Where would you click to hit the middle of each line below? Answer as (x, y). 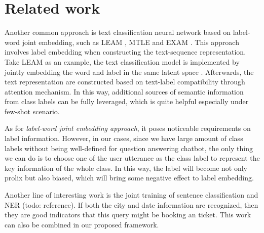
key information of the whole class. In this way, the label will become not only (126, 168)
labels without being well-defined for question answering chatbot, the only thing (129, 148)
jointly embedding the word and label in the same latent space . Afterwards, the (129, 72)
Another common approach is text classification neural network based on (118, 32)
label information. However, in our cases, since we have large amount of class (124, 138)
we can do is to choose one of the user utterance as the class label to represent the (132, 158)
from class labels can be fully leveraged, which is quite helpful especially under (127, 101)
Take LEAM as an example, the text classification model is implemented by (122, 61)
